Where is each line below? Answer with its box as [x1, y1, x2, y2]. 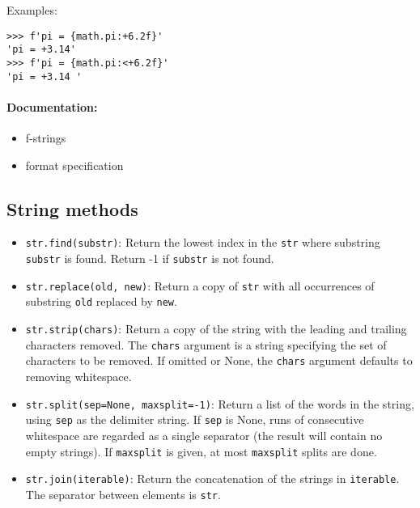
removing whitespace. [25, 368, 132, 384]
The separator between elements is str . [25, 485, 221, 502]
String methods [6, 196, 138, 221]
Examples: [6, 2, 57, 18]
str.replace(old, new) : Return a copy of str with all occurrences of [25, 277, 375, 294]
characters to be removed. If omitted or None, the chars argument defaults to [25, 352, 413, 369]
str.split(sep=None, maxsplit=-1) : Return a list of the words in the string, [25, 395, 414, 412]
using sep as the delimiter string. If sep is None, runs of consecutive [25, 411, 364, 428]
